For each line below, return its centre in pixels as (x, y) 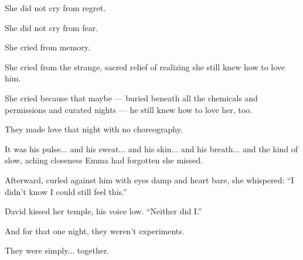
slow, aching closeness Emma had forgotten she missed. (104, 160)
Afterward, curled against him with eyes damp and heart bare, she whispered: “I (149, 179)
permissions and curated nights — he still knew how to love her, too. (129, 109)
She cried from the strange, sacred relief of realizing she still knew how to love (145, 66)
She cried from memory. (47, 47)
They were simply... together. (57, 250)
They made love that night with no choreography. (94, 129)
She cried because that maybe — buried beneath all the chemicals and (131, 97)
